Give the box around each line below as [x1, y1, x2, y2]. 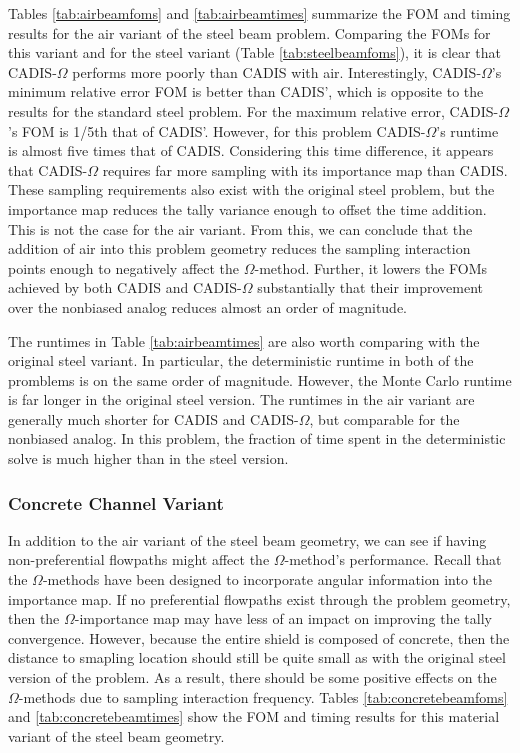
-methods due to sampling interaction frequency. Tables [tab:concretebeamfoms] [18, 686, 508, 707]
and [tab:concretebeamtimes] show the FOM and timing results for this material [8, 706, 500, 727]
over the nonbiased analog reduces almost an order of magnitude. [8, 296, 407, 317]
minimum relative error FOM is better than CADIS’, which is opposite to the [8, 81, 484, 102]
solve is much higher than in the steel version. [8, 448, 289, 469]
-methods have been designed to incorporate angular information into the [42, 569, 493, 590]
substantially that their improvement [257, 277, 484, 298]
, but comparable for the [309, 408, 460, 429]
